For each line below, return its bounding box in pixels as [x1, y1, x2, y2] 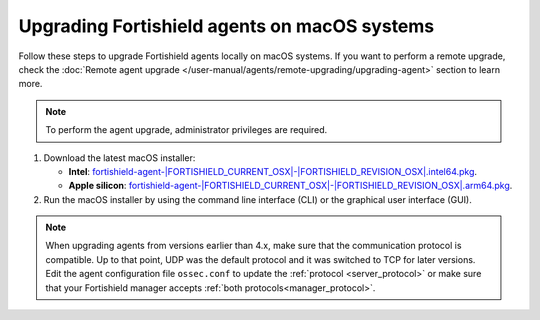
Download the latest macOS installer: [43, 151, 196, 164]
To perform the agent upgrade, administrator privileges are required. [45, 124, 328, 136]
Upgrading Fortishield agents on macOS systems [18, 15, 435, 37]
